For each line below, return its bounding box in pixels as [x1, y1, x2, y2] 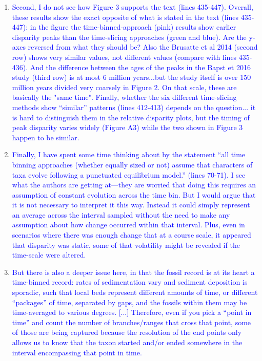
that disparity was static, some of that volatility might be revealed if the [12, 239, 240, 250]
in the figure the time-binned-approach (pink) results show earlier [30, 22, 236, 32]
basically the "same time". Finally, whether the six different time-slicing [12, 92, 237, 102]
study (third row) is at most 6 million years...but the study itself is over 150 [12, 72, 251, 82]
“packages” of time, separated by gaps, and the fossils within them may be [12, 296, 247, 307]
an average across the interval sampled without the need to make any [12, 209, 230, 220]
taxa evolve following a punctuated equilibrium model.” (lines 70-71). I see [12, 169, 246, 180]
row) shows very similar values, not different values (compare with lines [12, 51, 237, 62]
